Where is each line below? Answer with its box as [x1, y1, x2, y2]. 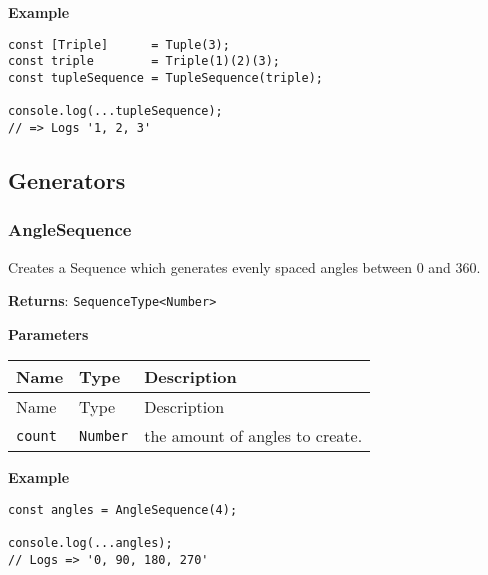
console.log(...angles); [8, 536, 173, 551]
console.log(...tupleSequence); [8, 104, 223, 119]
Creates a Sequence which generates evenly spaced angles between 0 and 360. [8, 256, 481, 277]
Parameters [8, 323, 89, 344]
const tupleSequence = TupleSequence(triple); [8, 70, 323, 85]
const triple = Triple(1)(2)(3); [8, 54, 281, 69]
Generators [8, 164, 126, 195]
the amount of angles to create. [144, 424, 363, 448]
